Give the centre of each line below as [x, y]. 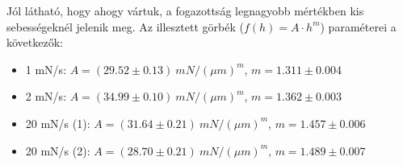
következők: [35, 42]
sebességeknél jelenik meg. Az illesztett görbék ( [125, 26]
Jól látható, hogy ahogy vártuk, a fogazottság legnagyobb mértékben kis [185, 10]
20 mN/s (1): [58, 123]
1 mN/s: [46, 69]
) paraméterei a [358, 26]
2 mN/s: [46, 96]
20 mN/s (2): [58, 150]
